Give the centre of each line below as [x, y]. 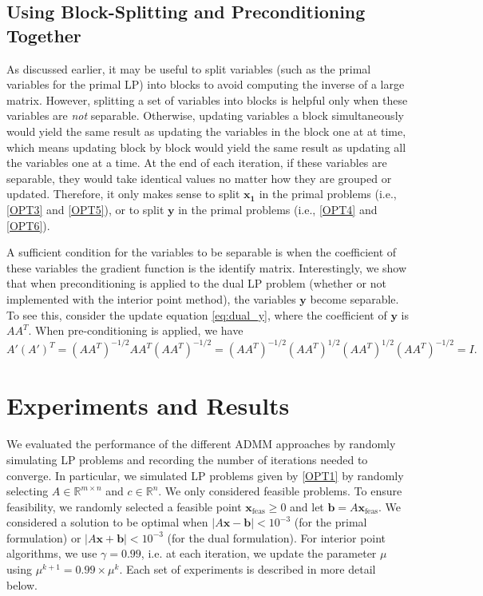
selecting [28, 491]
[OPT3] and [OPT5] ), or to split [85, 209]
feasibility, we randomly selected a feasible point [124, 506]
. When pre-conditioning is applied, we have [136, 330]
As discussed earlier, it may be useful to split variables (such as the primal [189, 68]
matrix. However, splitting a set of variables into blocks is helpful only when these [207, 99]
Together [44, 35]
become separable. [354, 298]
